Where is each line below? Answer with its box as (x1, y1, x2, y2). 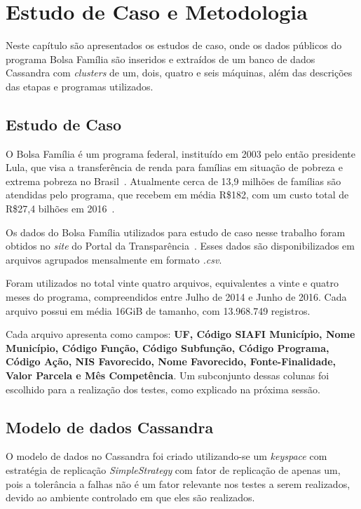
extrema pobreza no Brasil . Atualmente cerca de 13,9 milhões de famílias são (6, 173, 341, 188)
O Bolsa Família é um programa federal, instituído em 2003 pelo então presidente (6, 146, 355, 161)
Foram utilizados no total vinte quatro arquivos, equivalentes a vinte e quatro (6, 276, 339, 290)
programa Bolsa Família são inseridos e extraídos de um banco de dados (6, 51, 315, 66)
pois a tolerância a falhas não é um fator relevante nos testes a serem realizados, (6, 476, 350, 491)
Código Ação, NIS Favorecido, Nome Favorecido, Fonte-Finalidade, (6, 354, 336, 369)
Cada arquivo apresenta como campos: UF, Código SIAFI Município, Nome (6, 327, 355, 341)
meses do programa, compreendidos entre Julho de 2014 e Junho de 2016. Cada (6, 290, 347, 304)
